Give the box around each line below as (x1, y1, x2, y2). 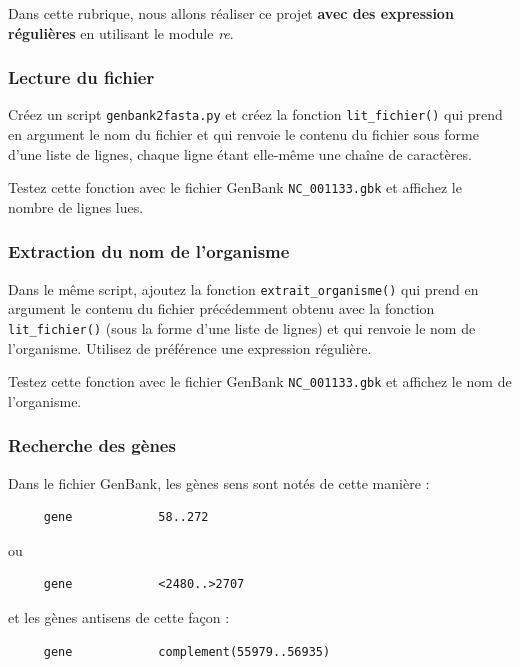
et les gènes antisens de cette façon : (8, 607, 230, 628)
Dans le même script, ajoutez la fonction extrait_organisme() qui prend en (8, 278, 479, 299)
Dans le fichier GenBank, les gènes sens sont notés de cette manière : (8, 472, 430, 493)
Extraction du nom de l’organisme (8, 239, 290, 264)
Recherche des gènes (8, 433, 176, 458)
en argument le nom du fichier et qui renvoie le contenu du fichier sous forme (8, 124, 479, 145)
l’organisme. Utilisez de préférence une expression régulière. (8, 337, 372, 358)
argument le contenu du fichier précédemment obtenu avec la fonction (8, 298, 435, 319)
